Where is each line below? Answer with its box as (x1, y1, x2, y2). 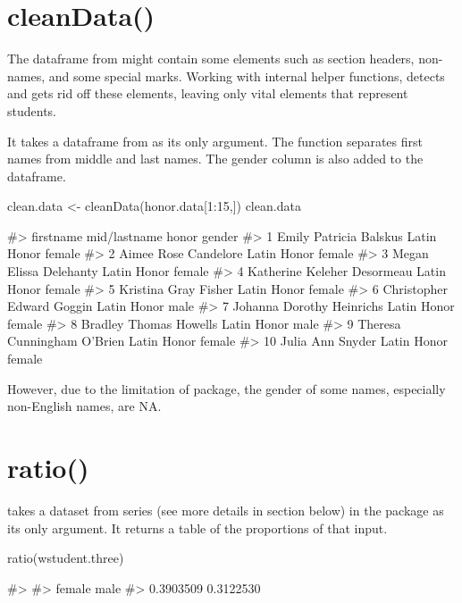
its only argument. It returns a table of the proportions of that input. (7, 518, 388, 537)
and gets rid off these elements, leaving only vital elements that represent (7, 84, 408, 103)
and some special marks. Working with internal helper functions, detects (48, 66, 445, 85)
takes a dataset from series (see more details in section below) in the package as (7, 500, 444, 519)
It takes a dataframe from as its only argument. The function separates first (7, 131, 423, 150)
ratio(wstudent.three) (7, 549, 124, 567)
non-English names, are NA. (7, 397, 162, 415)
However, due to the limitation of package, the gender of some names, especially (7, 379, 446, 398)
